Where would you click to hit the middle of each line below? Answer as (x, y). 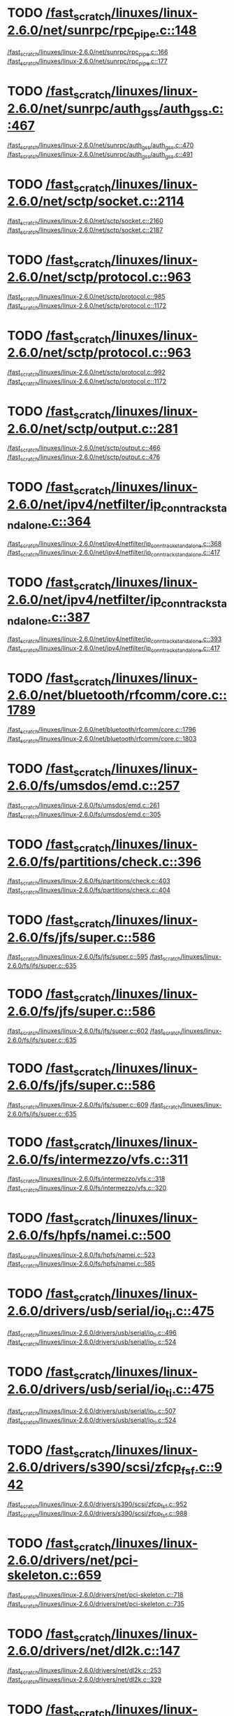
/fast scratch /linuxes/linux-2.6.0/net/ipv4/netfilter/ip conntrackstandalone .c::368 (115, 544)
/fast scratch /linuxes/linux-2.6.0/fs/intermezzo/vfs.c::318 (86, 1180)
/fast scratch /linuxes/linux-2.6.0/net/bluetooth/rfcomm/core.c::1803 (102, 739)
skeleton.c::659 (54, 1575)
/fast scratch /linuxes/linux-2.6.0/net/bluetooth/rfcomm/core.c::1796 (102, 731)
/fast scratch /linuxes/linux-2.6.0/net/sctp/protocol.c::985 (86, 297)
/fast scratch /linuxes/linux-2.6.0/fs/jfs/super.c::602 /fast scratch (94, 1032)
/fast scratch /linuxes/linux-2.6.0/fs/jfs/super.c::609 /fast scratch (94, 1106)
